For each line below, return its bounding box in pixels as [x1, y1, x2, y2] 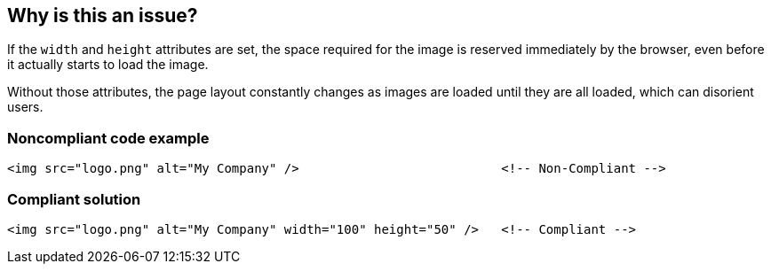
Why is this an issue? [7, 4, 198, 27]
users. [7, 99, 44, 115]
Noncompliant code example [7, 128, 210, 147]
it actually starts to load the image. [7, 57, 209, 73]
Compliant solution [7, 190, 141, 208]
